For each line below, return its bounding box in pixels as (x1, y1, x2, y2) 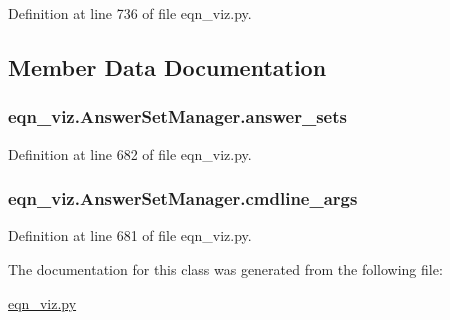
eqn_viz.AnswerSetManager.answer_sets (8, 104, 347, 129)
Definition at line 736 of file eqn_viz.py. (8, 3, 252, 23)
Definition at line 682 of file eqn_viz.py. (8, 143, 252, 164)
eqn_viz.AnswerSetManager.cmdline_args (8, 186, 358, 211)
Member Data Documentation (8, 51, 327, 82)
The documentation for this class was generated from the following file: (8, 259, 443, 279)
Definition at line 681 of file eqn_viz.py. (8, 225, 252, 246)
